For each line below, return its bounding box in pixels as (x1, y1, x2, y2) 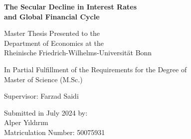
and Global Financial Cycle (4, 11, 100, 21)
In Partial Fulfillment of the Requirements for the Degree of (4, 64, 187, 74)
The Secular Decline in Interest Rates (4, 1, 137, 11)
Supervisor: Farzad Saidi (4, 91, 79, 101)
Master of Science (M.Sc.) (4, 74, 83, 84)
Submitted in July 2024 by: (4, 107, 88, 118)
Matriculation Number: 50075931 (4, 127, 105, 137)
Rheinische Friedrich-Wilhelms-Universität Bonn (4, 47, 152, 58)
